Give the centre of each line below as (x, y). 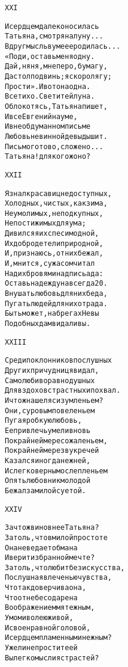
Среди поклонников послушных (58, 361)
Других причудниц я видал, (52, 370)
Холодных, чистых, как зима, (56, 204)
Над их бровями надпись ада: (54, 273)
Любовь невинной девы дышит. (56, 136)
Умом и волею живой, (39, 618)
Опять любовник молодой (48, 481)
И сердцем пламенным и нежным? (59, 638)
